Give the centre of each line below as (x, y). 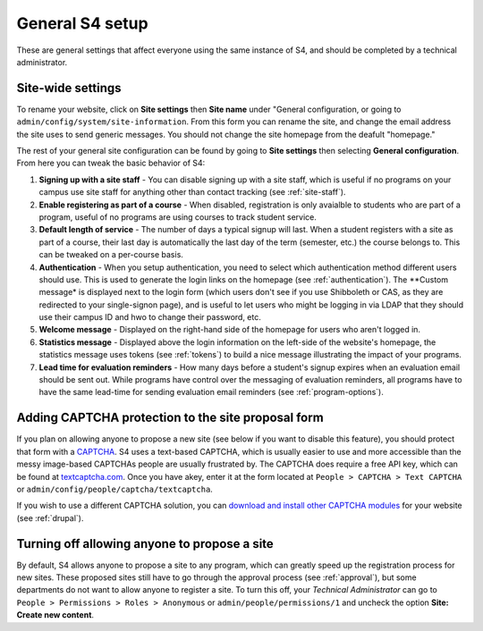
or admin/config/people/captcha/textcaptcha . (115, 489)
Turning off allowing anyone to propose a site (145, 544)
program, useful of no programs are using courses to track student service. (178, 217)
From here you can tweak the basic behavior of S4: (111, 163)
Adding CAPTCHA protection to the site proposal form (170, 418)
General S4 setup (82, 23)
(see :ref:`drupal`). (50, 517)
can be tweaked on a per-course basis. (111, 255)
